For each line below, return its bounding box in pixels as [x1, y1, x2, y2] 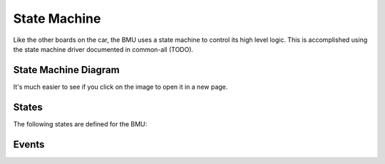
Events [13, 138, 45, 151]
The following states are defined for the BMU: [13, 119, 148, 128]
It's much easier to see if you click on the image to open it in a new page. [13, 82, 228, 91]
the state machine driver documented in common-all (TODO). [13, 45, 194, 53]
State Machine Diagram [13, 64, 120, 76]
